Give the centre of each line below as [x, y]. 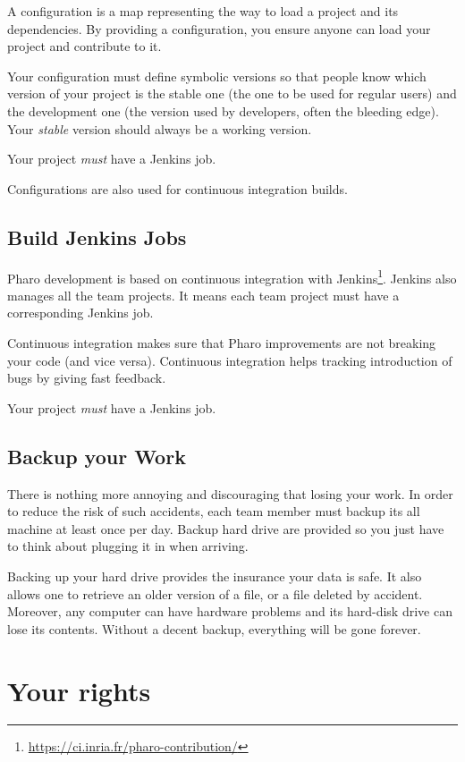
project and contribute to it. [85, 46]
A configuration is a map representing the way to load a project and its [203, 11]
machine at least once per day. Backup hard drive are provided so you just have [226, 528]
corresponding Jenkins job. [80, 313]
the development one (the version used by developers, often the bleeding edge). [223, 110]
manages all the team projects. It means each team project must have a [203, 295]
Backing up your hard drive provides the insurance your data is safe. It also [215, 576]
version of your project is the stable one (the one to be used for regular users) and [232, 93]
